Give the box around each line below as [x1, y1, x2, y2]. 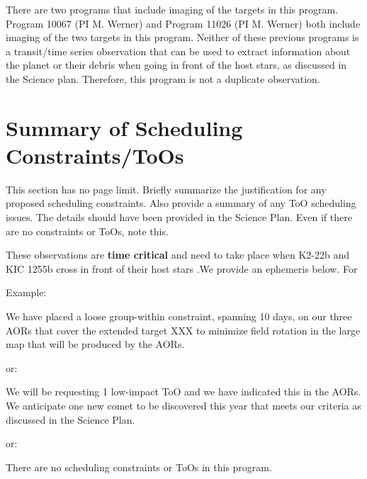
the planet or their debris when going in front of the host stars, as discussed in [6, 57, 347, 72]
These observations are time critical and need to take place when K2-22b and [6, 247, 349, 262]
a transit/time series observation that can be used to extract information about [6, 43, 351, 58]
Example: [6, 285, 47, 300]
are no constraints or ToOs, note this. [6, 223, 169, 238]
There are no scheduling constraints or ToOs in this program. [6, 459, 272, 474]
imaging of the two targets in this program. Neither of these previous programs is [6, 30, 359, 45]
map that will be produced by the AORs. [6, 337, 185, 351]
